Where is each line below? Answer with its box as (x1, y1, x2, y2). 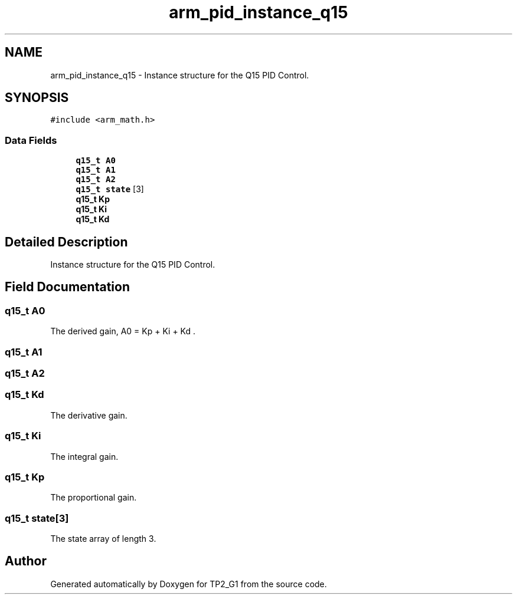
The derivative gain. (50, 410, 127, 420)
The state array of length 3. (50, 534, 156, 544)
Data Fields (5, 134, 57, 146)
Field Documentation (5, 279, 130, 295)
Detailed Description (5, 234, 128, 249)
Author (5, 554, 47, 569)
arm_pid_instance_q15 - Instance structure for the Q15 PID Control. (50, 70, 309, 80)
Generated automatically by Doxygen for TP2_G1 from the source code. (50, 578, 327, 589)
